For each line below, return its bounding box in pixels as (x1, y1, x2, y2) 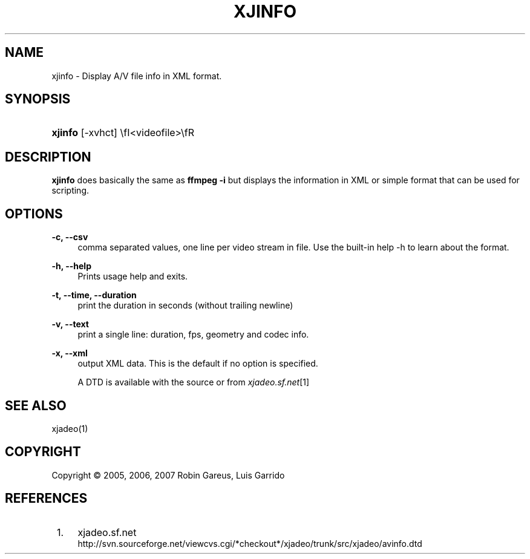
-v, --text (51, 319, 89, 330)
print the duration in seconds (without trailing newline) (77, 300, 293, 311)
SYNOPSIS (5, 91, 71, 107)
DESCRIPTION (5, 149, 91, 165)
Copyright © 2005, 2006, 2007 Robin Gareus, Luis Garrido (51, 469, 285, 480)
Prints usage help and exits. (77, 271, 188, 282)
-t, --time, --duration (51, 290, 137, 301)
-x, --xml (51, 348, 88, 359)
